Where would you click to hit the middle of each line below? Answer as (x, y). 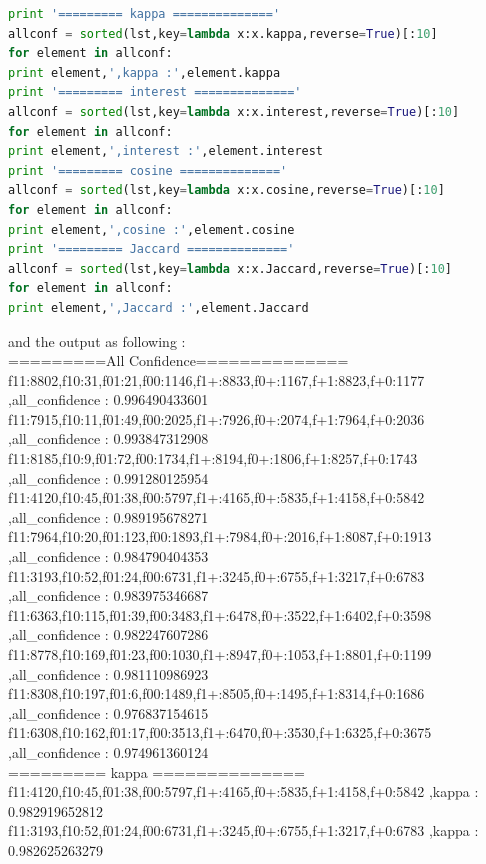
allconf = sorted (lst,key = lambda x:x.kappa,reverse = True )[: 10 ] (223, 33)
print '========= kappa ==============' (144, 14)
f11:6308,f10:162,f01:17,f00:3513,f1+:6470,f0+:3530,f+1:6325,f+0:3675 (220, 732)
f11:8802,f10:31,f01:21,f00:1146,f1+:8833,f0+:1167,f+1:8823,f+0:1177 (216, 379)
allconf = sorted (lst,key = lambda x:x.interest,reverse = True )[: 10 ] (234, 111)
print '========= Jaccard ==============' (151, 249)
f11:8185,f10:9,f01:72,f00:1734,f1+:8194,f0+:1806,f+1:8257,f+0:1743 (213, 458)
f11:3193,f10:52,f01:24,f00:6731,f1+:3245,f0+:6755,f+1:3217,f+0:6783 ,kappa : (243, 830)
